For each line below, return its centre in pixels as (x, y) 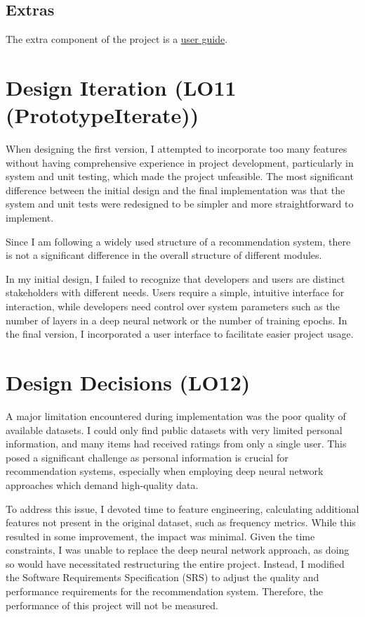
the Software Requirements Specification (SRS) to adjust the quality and (162, 577)
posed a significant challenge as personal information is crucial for (147, 457)
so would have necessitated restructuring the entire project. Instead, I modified (175, 563)
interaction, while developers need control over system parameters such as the (173, 306)
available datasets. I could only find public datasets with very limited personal (174, 430)
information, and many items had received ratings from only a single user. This (176, 444)
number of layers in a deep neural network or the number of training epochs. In (177, 320)
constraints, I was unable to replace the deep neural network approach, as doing (178, 550)
